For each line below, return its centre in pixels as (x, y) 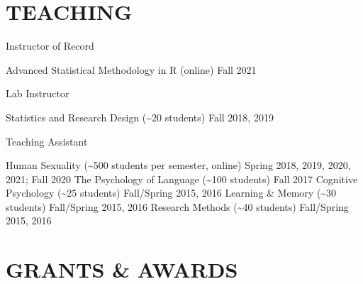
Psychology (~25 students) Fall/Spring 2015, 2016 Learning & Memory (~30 (171, 193)
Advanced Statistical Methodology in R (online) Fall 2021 (131, 69)
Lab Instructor (38, 93)
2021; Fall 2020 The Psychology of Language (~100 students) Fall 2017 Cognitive (182, 179)
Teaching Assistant (47, 141)
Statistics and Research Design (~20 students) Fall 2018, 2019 (140, 117)
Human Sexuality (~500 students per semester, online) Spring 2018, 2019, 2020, (178, 165)
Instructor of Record (50, 46)
